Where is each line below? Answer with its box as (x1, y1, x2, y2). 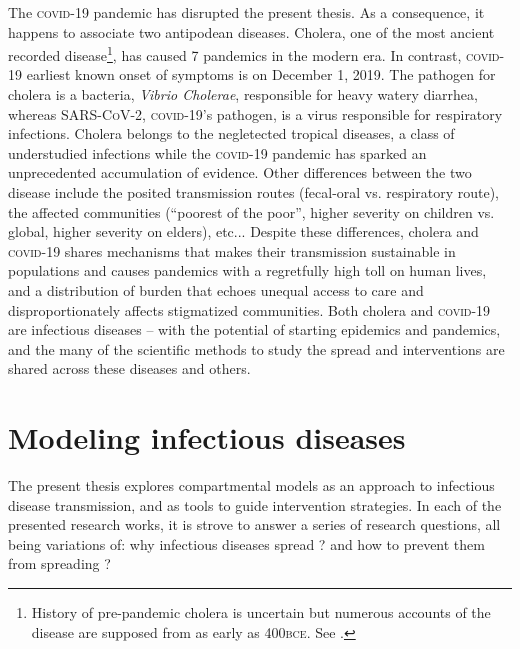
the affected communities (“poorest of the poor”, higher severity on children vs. (8, 201, 495, 222)
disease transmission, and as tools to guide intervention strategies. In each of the (8, 494, 502, 515)
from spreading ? (8, 553, 111, 574)
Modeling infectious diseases (8, 417, 406, 458)
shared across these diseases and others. (8, 358, 251, 379)
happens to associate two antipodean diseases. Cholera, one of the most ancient (8, 21, 495, 42)
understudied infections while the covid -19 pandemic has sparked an (8, 142, 427, 163)
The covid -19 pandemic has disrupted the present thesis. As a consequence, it (8, 2, 485, 22)
